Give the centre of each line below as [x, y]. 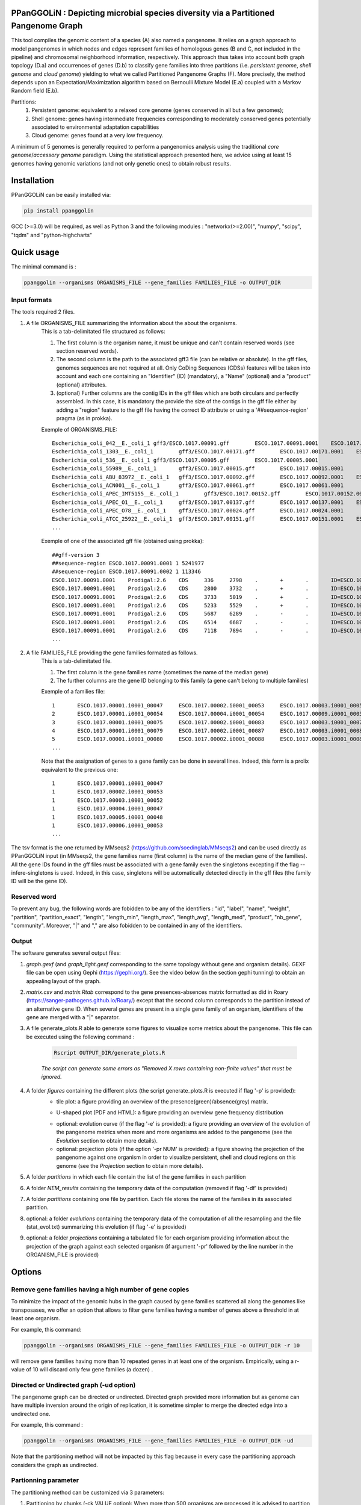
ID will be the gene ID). [39, 881]
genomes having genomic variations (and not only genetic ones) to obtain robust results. [121, 163]
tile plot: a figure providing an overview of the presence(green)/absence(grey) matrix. [162, 1102]
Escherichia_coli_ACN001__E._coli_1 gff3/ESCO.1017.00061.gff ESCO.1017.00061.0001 [198, 485]
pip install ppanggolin [59, 211]
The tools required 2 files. [43, 312]
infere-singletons [32, 872]
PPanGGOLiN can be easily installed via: [61, 195]
